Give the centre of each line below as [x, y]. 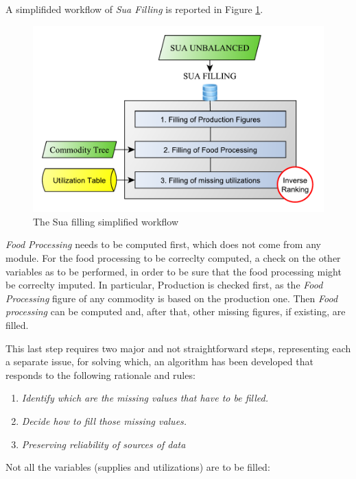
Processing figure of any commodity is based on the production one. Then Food [172, 298]
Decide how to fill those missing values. [104, 421]
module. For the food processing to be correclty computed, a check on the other [173, 258]
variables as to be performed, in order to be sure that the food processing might [174, 271]
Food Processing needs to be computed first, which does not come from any [163, 244]
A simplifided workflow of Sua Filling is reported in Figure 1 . [134, 9]
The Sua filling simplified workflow [106, 221]
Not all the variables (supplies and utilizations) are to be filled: [138, 467]
